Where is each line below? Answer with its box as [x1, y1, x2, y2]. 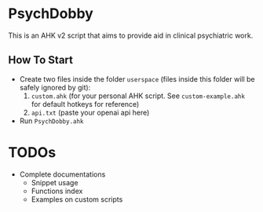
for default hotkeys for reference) [31, 99, 140, 108]
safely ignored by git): [19, 82, 91, 92]
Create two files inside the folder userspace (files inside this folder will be [19, 74, 255, 83]
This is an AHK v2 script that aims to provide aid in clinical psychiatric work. [8, 31, 254, 40]
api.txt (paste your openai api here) [31, 108, 150, 117]
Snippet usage [31, 177, 79, 187]
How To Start [8, 53, 73, 67]
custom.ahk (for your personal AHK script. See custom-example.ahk [31, 91, 246, 101]
